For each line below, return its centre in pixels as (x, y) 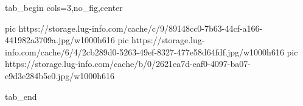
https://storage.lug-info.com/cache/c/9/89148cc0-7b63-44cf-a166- (141, 28)
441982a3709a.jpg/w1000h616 (60, 40)
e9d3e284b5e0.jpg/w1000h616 (60, 75)
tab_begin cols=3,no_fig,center (64, 7)
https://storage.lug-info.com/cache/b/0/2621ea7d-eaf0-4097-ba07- (128, 64)
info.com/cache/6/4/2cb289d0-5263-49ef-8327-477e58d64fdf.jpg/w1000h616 (145, 51)
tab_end (21, 96)
